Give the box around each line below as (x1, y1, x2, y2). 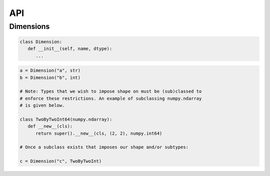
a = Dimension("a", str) (19, 68, 81, 73)
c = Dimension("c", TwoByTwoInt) (19, 159, 102, 164)
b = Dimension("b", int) (19, 75, 81, 80)
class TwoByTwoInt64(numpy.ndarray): (19, 116, 112, 122)
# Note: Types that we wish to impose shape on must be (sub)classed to (19, 89, 202, 94)
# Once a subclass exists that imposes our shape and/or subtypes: (19, 145, 189, 150)
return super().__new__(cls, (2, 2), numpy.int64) (35, 130, 162, 136)
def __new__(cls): (27, 124, 73, 129)
